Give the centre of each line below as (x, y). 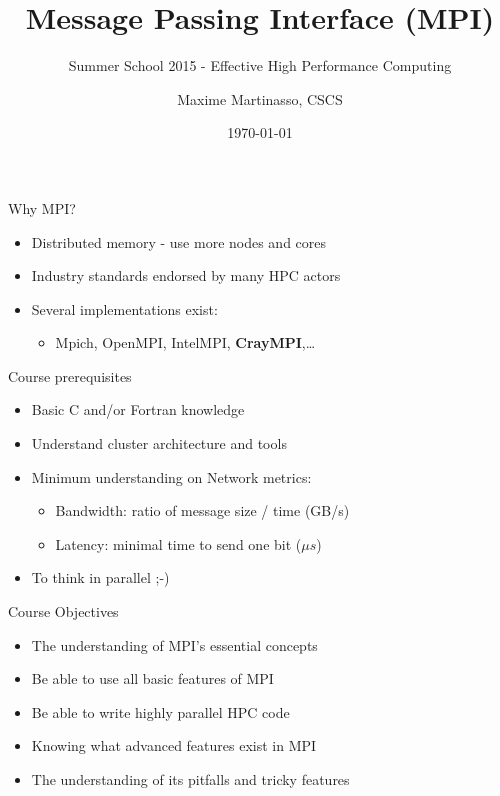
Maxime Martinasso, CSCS (260, 98)
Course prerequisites (70, 375)
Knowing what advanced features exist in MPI (174, 745)
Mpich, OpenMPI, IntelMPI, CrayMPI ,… (185, 342)
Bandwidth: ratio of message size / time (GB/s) (202, 510)
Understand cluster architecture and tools (159, 443)
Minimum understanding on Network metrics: (171, 476)
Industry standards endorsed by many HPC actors (186, 275)
